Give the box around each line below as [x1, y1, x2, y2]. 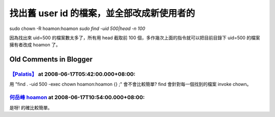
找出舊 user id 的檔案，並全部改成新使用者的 [9, 8, 196, 19]
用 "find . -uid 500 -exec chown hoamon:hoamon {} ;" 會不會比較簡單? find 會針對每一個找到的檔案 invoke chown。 [9, 81, 252, 87]
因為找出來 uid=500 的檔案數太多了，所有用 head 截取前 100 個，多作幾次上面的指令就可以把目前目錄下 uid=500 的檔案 [9, 35, 260, 41]
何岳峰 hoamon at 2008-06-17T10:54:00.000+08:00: [9, 94, 145, 101]
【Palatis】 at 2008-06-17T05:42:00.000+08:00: [9, 71, 136, 78]
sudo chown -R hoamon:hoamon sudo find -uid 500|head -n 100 [9, 25, 145, 32]
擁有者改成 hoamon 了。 [9, 42, 61, 48]
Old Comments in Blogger [9, 55, 93, 64]
